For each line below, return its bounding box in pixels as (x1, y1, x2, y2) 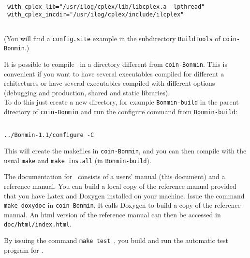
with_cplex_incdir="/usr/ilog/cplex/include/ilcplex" (7, 11, 184, 18)
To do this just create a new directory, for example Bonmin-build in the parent (4, 97, 239, 107)
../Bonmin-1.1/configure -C (4, 132, 94, 139)
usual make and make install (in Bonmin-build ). (4, 155, 151, 165)
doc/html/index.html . (4, 219, 72, 229)
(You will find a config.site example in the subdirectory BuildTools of (4, 33, 221, 43)
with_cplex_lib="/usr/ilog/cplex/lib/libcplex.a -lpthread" (7, 3, 205, 10)
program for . (4, 244, 44, 255)
